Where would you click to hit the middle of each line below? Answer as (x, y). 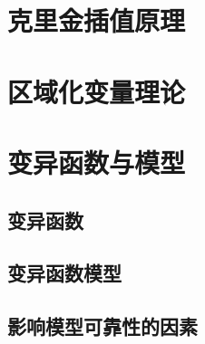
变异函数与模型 (97, 162)
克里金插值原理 (97, 20)
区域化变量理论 (97, 91)
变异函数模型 (64, 273)
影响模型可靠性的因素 (102, 326)
